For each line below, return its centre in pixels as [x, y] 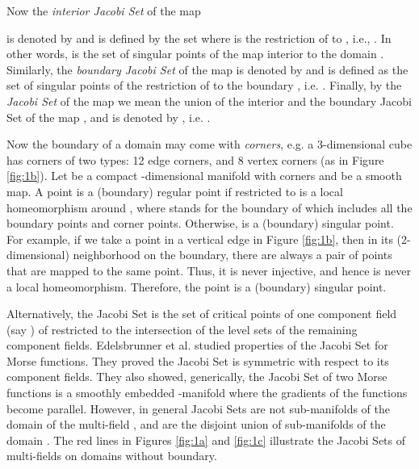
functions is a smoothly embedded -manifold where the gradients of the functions [207, 393]
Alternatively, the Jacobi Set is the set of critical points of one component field [202, 314]
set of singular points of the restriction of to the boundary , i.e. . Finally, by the [204, 85]
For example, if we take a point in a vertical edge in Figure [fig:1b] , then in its [200, 239]
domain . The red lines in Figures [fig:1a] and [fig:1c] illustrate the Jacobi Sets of [206, 440]
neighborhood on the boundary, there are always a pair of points [233, 255]
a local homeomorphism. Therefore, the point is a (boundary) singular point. [197, 286]
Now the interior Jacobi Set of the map [104, 10]
